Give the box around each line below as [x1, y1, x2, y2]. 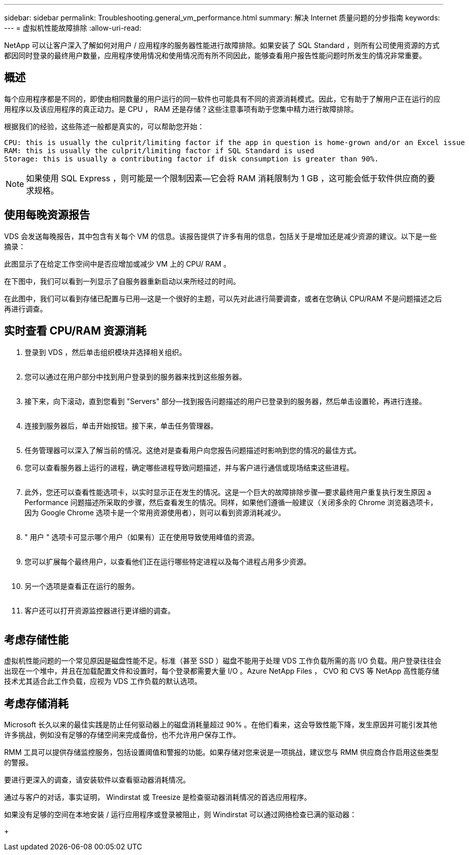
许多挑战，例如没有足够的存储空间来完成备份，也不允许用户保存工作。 [4, 730, 240, 740]
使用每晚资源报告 [4, 208, 90, 222]
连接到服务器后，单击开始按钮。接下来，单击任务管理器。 [25, 421, 218, 430]
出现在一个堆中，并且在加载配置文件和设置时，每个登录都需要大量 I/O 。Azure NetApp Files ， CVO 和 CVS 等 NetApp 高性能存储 [4, 667, 439, 676]
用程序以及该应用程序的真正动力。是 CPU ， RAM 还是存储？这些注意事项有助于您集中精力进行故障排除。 [4, 104, 358, 113]
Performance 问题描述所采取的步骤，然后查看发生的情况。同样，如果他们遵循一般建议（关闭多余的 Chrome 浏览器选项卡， [25, 497, 437, 507]
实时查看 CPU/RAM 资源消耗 [4, 324, 147, 338]
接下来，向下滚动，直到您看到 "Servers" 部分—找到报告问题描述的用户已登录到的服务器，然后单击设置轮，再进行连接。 [25, 396, 426, 406]
